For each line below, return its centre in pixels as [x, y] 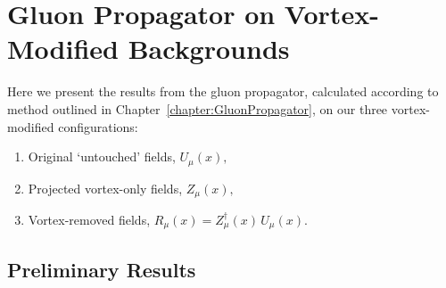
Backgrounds [209, 49]
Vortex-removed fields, [89, 219]
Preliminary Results [102, 269]
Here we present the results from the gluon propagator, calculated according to [223, 91]
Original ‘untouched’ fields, [102, 156]
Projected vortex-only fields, [105, 188]
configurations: [98, 126]
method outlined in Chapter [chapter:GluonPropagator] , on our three [198, 108]
